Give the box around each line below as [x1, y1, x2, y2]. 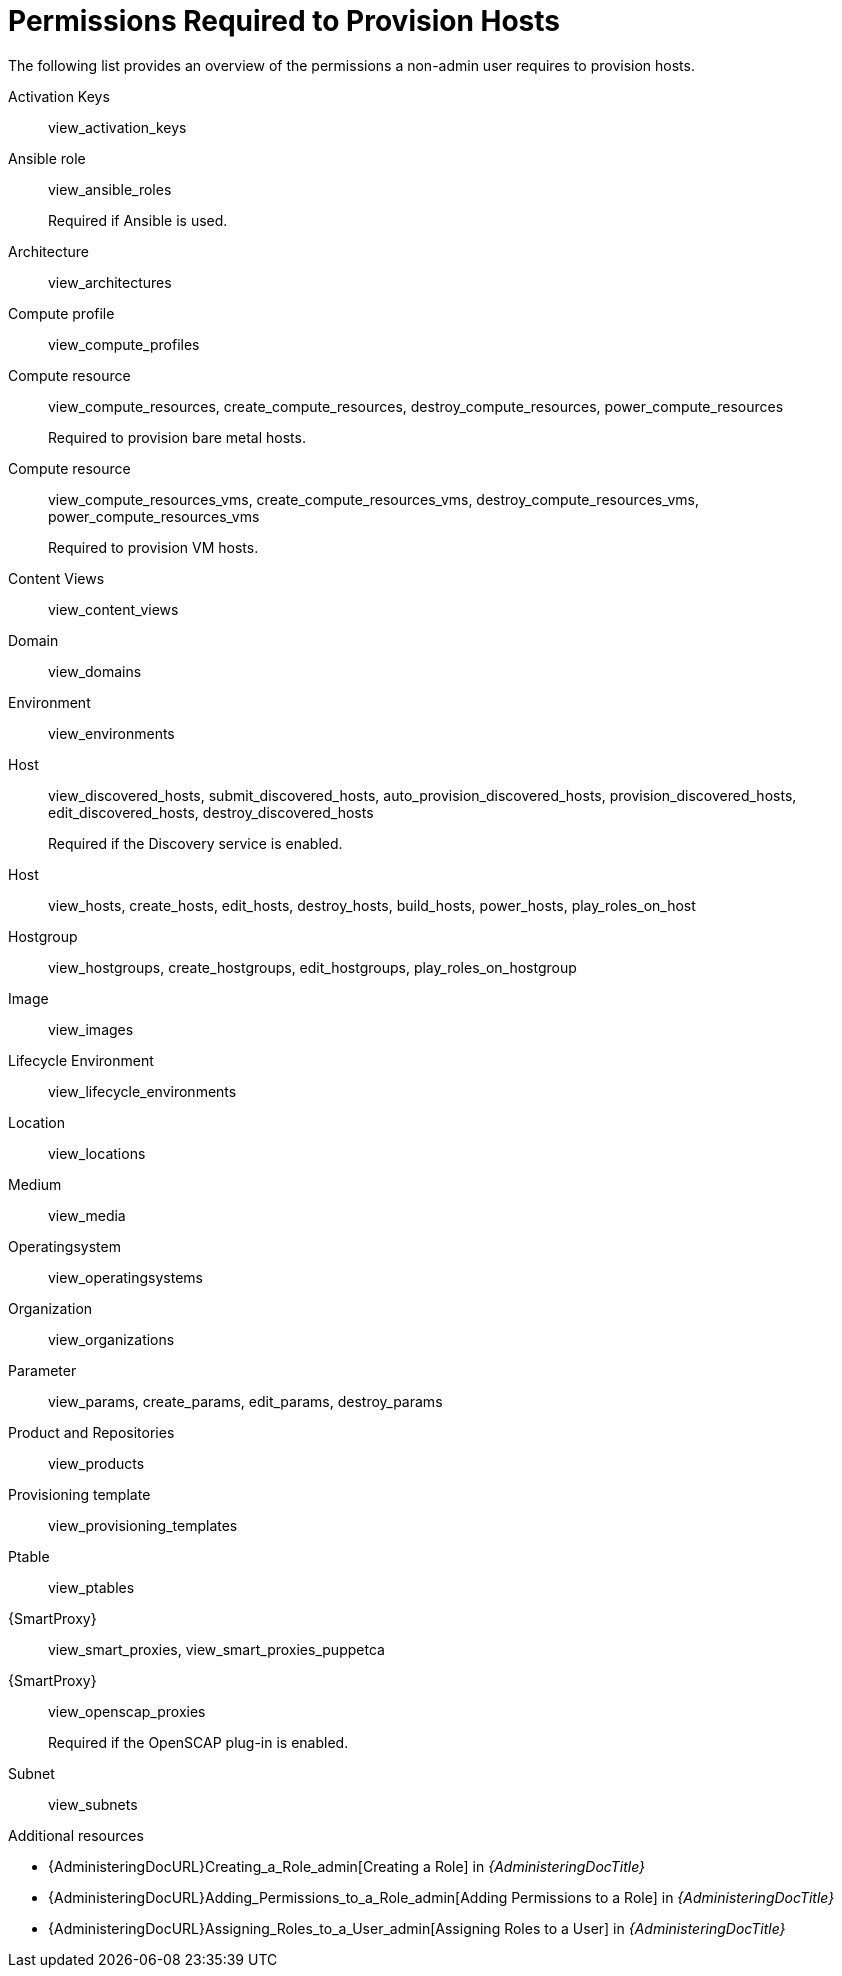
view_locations [48, 1144, 146, 1162]
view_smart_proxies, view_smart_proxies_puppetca [48, 1640, 385, 1658]
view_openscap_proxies [48, 1702, 206, 1720]
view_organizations [48, 1330, 175, 1348]
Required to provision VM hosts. [48, 538, 259, 556]
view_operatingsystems [48, 1268, 204, 1286]
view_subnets [48, 1795, 138, 1813]
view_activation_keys [48, 118, 187, 136]
